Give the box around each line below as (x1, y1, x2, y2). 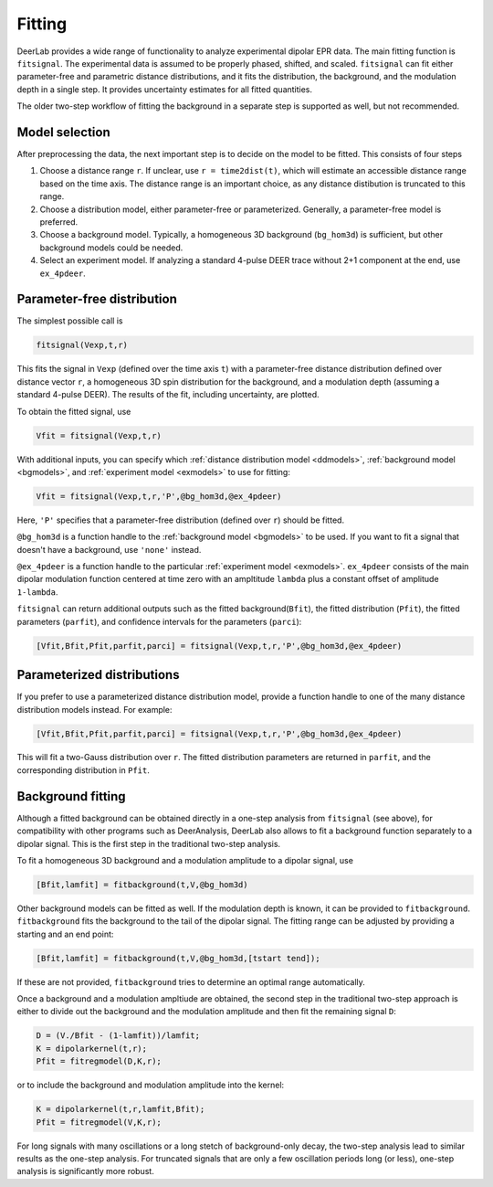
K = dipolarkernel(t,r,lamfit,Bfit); (36, 1104, 205, 1115)
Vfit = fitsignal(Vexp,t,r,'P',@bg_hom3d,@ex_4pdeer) (36, 491, 282, 502)
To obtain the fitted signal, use (16, 406, 131, 417)
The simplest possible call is (16, 315, 123, 326)
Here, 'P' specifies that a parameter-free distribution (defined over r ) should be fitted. (16, 514, 345, 525)
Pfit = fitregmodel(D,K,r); (36, 1056, 162, 1066)
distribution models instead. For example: (16, 704, 173, 715)
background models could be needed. (39, 242, 184, 253)
